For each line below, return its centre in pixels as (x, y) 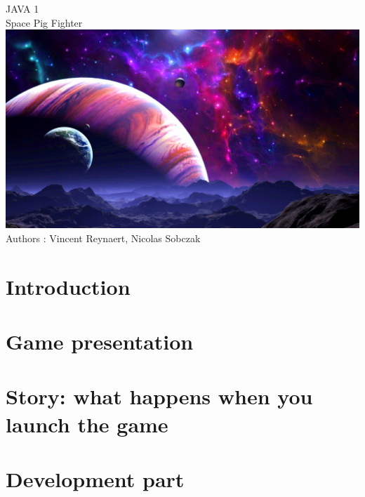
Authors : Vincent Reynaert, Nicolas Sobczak (103, 238)
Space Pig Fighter (44, 22)
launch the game (87, 424)
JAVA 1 (22, 8)
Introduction (68, 286)
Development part (95, 478)
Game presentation (100, 341)
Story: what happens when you (159, 396)
